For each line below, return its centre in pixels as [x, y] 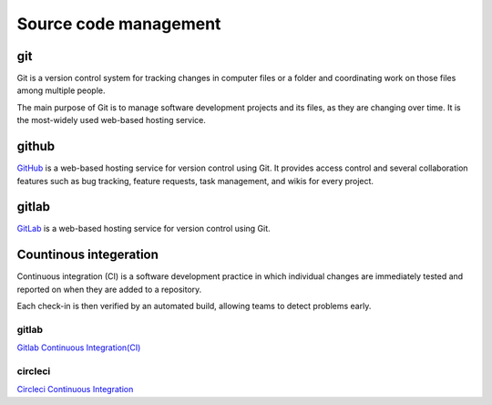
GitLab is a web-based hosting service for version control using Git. [143, 229]
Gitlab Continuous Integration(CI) [79, 348]
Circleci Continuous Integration [75, 389]
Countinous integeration [88, 255]
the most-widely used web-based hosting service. [112, 120]
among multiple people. [61, 90]
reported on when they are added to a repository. [109, 289]
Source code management [119, 24]
